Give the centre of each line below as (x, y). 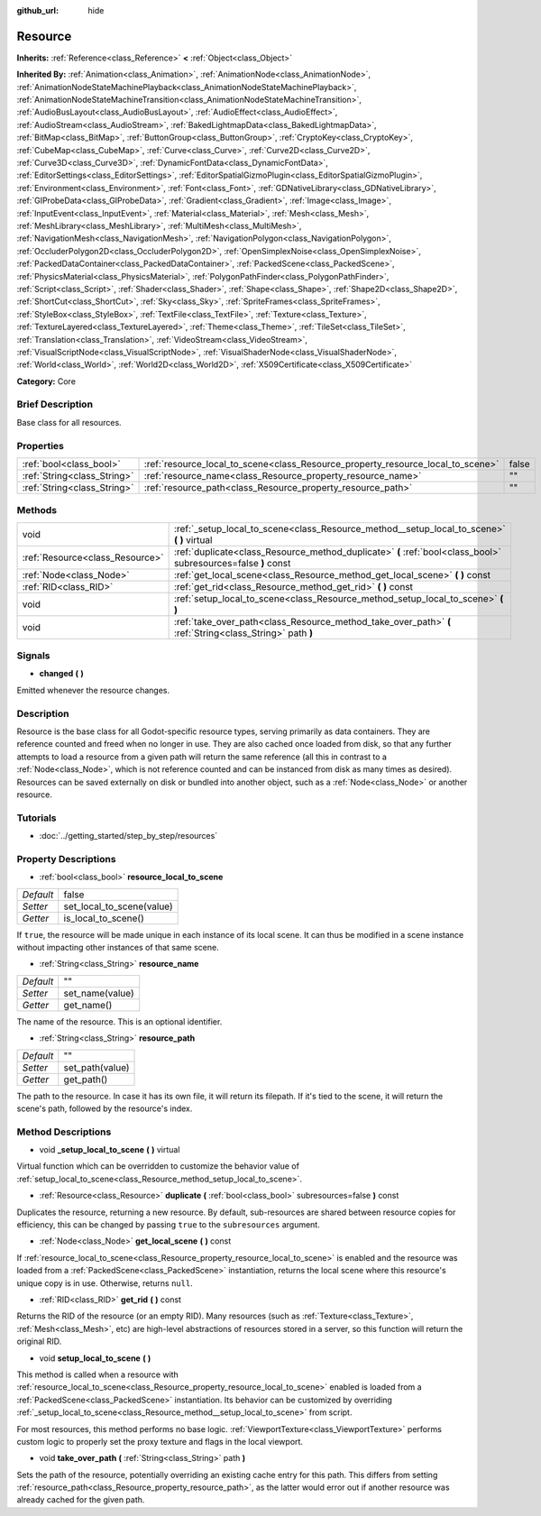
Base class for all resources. (69, 422)
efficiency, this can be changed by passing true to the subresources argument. (168, 1225)
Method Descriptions (64, 1132)
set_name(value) (99, 993)
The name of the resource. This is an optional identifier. (119, 1021)
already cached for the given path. (81, 1500)
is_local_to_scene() (104, 918)
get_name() (88, 1005)
